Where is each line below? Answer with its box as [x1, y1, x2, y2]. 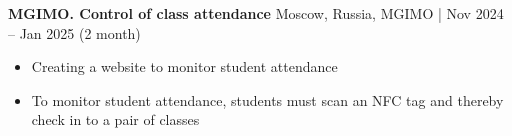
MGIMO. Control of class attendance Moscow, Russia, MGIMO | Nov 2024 [8, 3, 504, 23]
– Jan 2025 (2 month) [8, 22, 141, 43]
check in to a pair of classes [31, 109, 200, 130]
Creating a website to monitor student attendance [31, 56, 338, 77]
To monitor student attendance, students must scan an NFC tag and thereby [31, 89, 504, 110]
